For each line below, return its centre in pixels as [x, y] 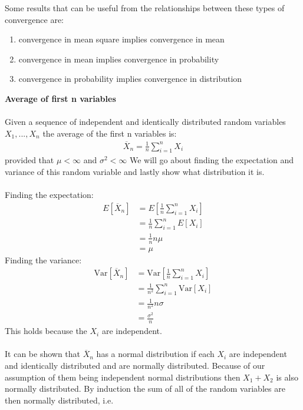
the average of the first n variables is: [110, 133]
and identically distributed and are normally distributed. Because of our [135, 365]
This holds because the [46, 331]
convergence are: [34, 19]
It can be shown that [43, 354]
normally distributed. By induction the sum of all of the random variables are [145, 388]
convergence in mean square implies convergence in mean [121, 39]
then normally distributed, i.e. [59, 400]
